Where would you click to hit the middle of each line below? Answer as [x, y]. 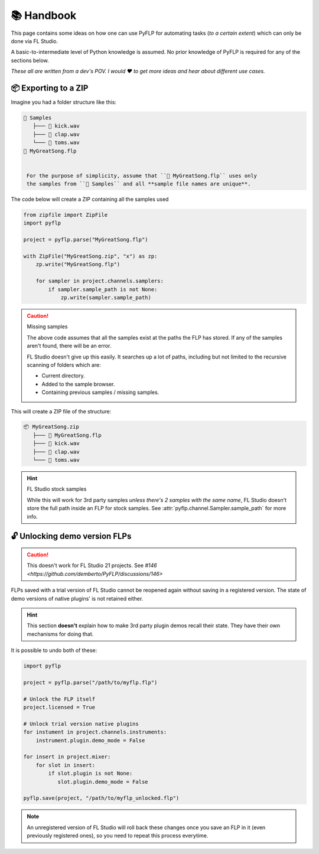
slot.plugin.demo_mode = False [103, 782]
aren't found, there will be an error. [69, 346]
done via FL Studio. [35, 41]
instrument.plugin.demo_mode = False [90, 740]
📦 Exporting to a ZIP [50, 88]
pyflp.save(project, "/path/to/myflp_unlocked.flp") [101, 798]
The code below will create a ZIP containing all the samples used [90, 199]
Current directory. [63, 376]
